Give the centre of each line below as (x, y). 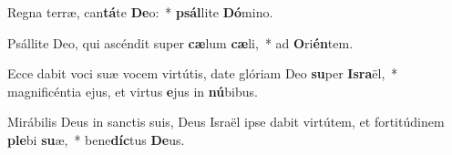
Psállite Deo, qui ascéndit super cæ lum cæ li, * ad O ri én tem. (180, 42)
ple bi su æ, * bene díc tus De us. (96, 139)
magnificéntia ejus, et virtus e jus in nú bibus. (133, 91)
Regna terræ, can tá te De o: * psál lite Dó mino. (140, 12)
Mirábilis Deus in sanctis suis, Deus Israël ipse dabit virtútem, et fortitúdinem (226, 122)
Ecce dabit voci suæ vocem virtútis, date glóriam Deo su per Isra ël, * (203, 73)
